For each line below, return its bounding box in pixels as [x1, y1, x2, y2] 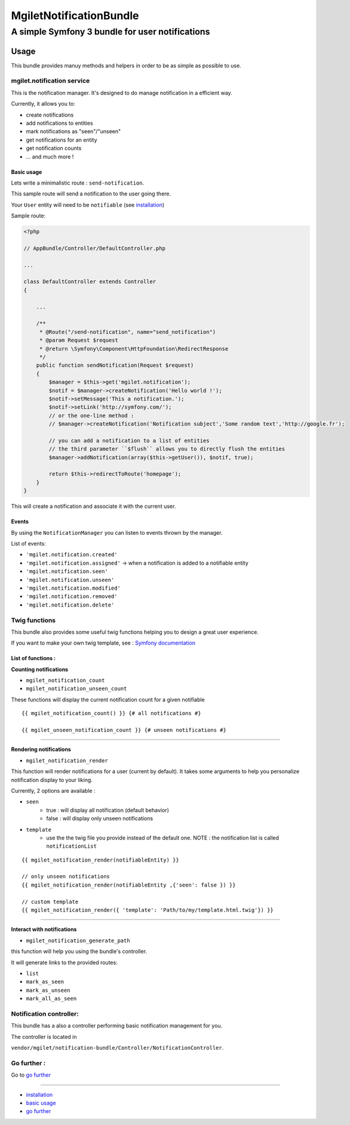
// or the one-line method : [48, 412, 134, 419]
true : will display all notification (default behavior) [46, 807, 170, 814]
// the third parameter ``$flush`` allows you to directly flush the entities [48, 446, 285, 452]
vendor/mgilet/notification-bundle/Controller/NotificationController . [11, 1044, 224, 1052]
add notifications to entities [26, 119, 93, 127]
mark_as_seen [26, 979, 65, 985]
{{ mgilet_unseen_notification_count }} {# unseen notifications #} [22, 727, 226, 734]
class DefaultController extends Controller [23, 278, 156, 285]
